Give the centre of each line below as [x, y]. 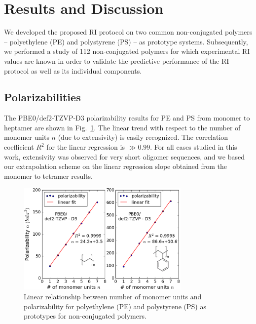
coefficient [19, 147]
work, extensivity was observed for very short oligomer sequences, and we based [124, 156]
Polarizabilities [42, 97]
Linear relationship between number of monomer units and [113, 296]
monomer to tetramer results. [48, 176]
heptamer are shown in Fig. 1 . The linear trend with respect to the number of [122, 127]
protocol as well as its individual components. [73, 70]
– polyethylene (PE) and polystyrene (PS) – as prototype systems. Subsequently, [126, 41]
